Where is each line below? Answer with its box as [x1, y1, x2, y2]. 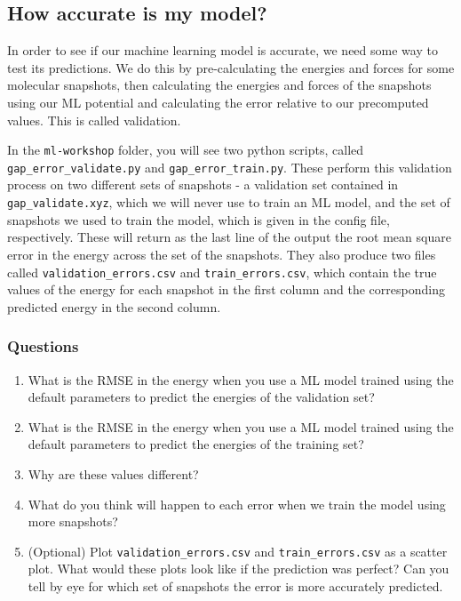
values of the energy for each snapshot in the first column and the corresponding [7, 280, 445, 299]
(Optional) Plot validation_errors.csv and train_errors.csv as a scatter [28, 541, 448, 560]
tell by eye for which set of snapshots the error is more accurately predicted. [28, 576, 443, 595]
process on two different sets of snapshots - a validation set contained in [7, 175, 399, 194]
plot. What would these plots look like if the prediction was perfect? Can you [28, 559, 449, 578]
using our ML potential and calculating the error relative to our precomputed [7, 92, 429, 111]
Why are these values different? [28, 464, 199, 483]
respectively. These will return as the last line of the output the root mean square [7, 228, 451, 246]
